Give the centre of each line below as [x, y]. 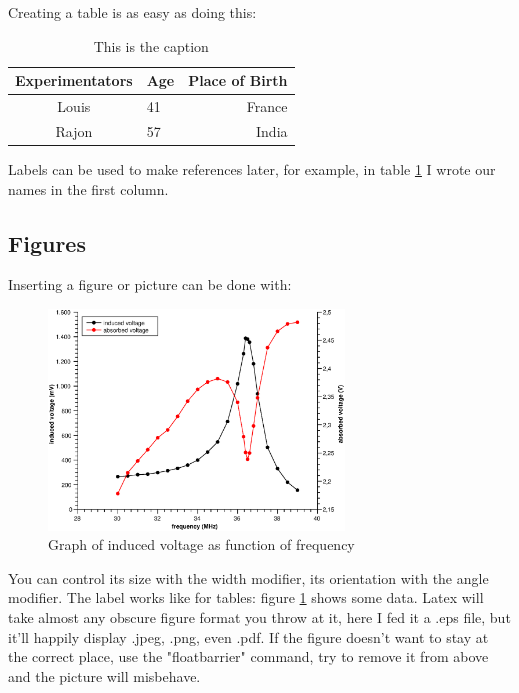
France [267, 106]
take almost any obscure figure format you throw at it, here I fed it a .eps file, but [259, 617]
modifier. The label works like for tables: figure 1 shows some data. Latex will [246, 597]
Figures [47, 242]
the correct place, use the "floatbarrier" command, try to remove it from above [248, 656]
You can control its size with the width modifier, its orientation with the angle [248, 577]
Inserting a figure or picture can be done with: [150, 284]
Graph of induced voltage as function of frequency [201, 544]
